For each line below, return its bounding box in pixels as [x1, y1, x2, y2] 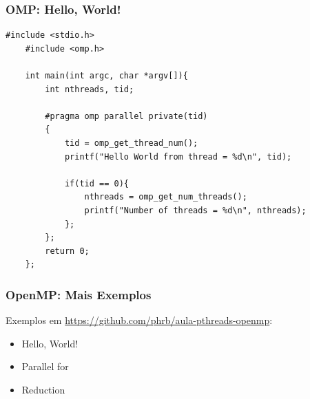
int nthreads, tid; [45, 84, 134, 94]
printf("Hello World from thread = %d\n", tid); [64, 151, 292, 162]
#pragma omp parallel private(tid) [45, 111, 208, 121]
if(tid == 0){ [64, 178, 129, 188]
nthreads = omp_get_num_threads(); [84, 192, 247, 202]
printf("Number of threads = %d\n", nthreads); [84, 205, 307, 215]
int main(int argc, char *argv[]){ [25, 71, 188, 80]
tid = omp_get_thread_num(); [64, 138, 198, 148]
